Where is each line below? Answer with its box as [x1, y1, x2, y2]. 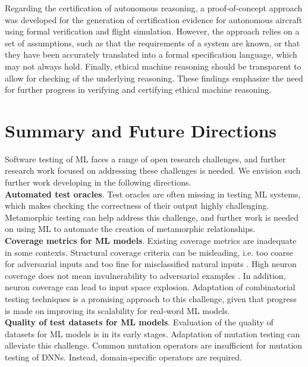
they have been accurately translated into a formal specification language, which [5, 48, 297, 61]
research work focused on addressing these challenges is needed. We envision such [5, 164, 301, 177]
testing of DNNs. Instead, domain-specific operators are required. [5, 350, 242, 363]
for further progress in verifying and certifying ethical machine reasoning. [5, 83, 272, 96]
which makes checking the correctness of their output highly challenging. [5, 199, 269, 212]
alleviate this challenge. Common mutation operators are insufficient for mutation [5, 339, 303, 352]
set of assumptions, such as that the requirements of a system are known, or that [5, 36, 300, 49]
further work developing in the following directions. [5, 176, 191, 189]
